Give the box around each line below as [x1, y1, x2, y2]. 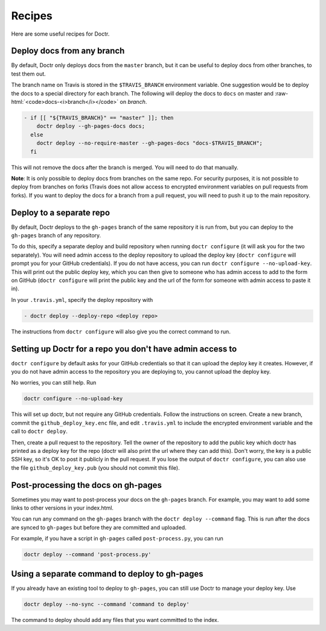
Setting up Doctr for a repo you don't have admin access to [11, 344, 237, 354]
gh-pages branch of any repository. [11, 232, 101, 239]
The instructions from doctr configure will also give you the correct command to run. [11, 328, 231, 335]
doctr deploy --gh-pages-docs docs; [36, 123, 145, 130]
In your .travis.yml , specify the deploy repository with [11, 296, 153, 303]
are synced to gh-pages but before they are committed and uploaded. [11, 524, 187, 531]
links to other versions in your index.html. [11, 504, 114, 511]
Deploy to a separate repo [11, 207, 110, 217]
